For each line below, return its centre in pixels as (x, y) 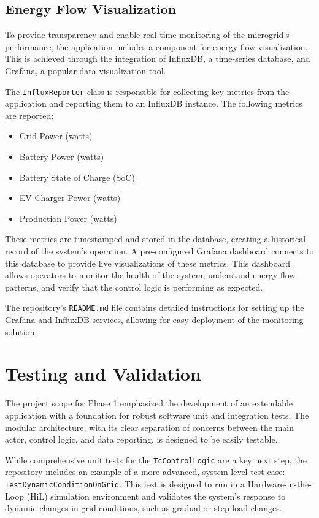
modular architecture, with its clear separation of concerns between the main (150, 427)
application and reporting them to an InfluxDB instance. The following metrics (154, 103)
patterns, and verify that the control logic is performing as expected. (134, 287)
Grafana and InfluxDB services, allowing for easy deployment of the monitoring (154, 320)
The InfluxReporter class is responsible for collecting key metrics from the (147, 91)
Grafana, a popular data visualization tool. (86, 70)
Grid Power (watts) (56, 136)
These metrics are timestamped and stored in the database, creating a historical (156, 239)
